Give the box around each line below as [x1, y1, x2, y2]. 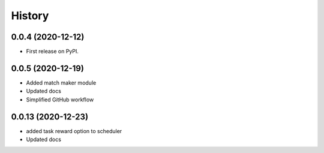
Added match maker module [26, 79, 97, 86]
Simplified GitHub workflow [26, 96, 94, 103]
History [11, 9, 49, 22]
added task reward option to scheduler [26, 127, 122, 134]
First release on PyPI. [26, 48, 79, 55]
